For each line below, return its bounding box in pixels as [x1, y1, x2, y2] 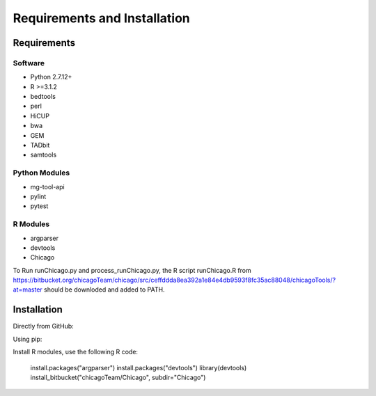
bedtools [30, 93, 56, 101]
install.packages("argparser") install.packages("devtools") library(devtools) [30, 363, 247, 372]
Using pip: [13, 335, 42, 343]
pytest [30, 202, 49, 210]
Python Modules [13, 168, 70, 177]
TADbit [30, 141, 50, 150]
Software [13, 58, 45, 68]
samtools [30, 150, 57, 159]
